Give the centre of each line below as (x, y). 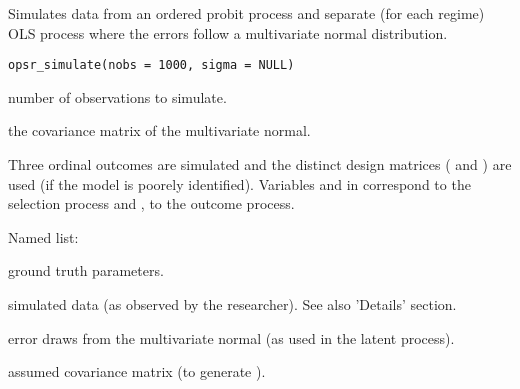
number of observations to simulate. (117, 96)
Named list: (43, 236)
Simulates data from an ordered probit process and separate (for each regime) (246, 13)
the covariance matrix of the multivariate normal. (159, 130)
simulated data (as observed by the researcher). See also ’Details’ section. (232, 304)
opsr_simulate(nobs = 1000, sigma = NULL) (151, 65)
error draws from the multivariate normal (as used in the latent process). (231, 337)
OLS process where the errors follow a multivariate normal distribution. (228, 32)
